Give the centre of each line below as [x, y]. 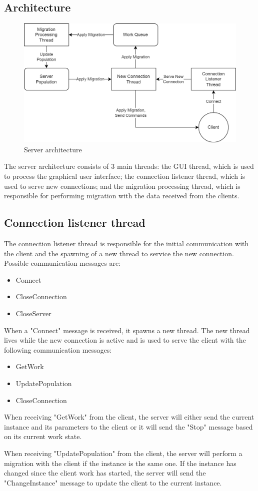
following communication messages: [58, 349]
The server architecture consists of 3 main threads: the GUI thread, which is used [129, 166]
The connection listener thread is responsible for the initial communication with [126, 244]
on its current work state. [43, 436]
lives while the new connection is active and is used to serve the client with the [125, 340]
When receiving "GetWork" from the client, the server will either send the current [129, 417]
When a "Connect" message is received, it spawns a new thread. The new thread [127, 330]
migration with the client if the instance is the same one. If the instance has [120, 463]
